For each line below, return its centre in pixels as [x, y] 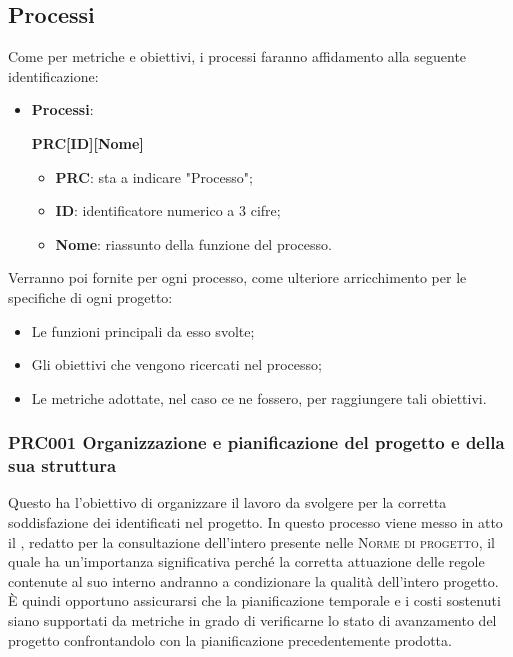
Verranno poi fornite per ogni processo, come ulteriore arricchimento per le [237, 277]
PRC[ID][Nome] [87, 142]
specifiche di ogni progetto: [90, 296]
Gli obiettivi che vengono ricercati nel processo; [176, 364]
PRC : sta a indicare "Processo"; [154, 176]
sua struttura [62, 465]
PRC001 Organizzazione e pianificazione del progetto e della [256, 442]
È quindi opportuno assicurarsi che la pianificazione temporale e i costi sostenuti [254, 600]
